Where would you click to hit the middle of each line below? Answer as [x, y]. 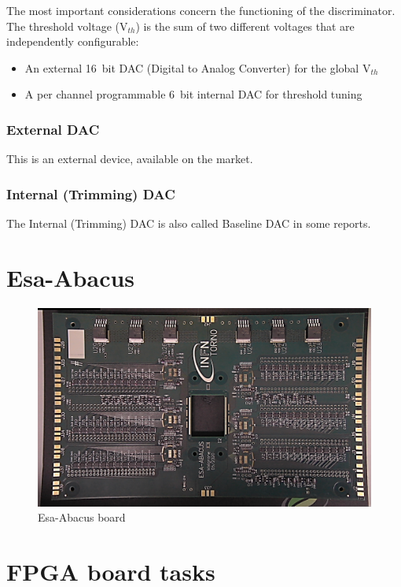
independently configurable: [73, 41]
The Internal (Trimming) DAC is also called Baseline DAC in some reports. [189, 223]
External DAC [53, 129]
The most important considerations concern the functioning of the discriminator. [201, 10]
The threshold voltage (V [67, 26]
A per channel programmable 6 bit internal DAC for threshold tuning [193, 94]
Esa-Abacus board [82, 517]
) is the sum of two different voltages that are [245, 26]
